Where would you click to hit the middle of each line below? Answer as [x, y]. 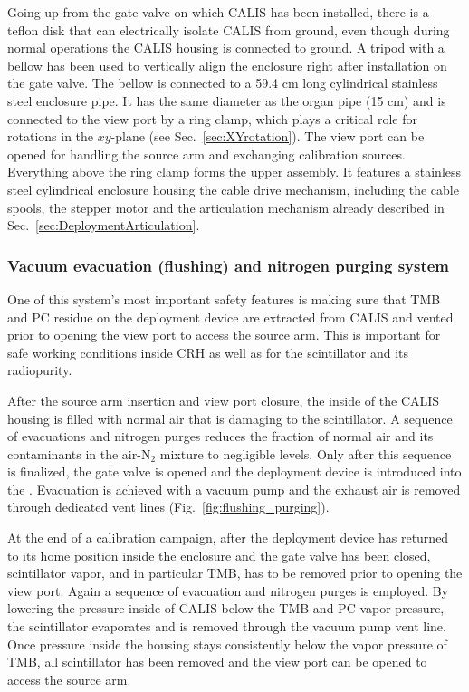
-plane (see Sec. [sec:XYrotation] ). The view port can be [268, 136]
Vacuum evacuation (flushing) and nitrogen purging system [229, 265]
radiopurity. [40, 370]
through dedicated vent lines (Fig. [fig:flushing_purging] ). [168, 507]
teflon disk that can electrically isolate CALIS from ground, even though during [229, 29]
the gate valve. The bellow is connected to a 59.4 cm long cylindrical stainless [223, 83]
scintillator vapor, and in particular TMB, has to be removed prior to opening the [235, 573]
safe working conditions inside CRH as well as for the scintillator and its [208, 352]
